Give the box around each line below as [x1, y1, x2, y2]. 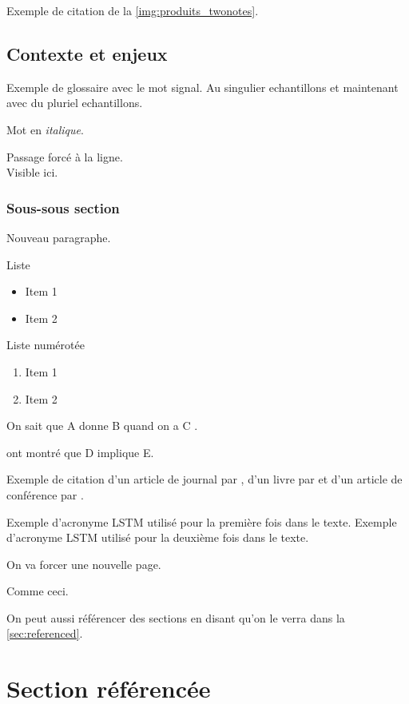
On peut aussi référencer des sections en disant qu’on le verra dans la [6, 609, 345, 626]
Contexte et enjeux [6, 41, 168, 66]
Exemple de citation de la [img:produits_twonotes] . [6, 2, 259, 18]
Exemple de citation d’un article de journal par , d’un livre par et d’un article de [6, 471, 403, 487]
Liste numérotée [6, 336, 85, 353]
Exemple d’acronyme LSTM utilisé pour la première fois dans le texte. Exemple [6, 513, 397, 530]
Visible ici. [6, 164, 58, 181]
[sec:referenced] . [6, 625, 83, 642]
